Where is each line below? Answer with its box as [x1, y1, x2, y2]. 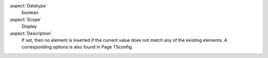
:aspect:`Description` [9, 30, 52, 36]
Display [21, 24, 37, 29]
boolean [21, 10, 39, 16]
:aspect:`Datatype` [9, 3, 47, 8]
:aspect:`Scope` [9, 16, 42, 22]
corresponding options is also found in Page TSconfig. [21, 44, 134, 50]
